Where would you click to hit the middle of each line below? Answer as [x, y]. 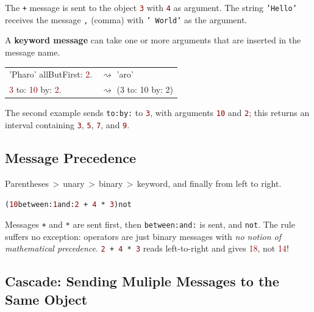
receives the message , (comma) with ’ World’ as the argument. [126, 19]
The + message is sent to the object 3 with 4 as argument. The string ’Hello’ [151, 7]
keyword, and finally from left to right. [209, 183]
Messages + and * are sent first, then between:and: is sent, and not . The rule [150, 224]
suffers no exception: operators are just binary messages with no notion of [143, 236]
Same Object [46, 299]
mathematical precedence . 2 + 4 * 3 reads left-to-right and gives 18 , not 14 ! [147, 248]
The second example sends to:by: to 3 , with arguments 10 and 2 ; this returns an [157, 113]
